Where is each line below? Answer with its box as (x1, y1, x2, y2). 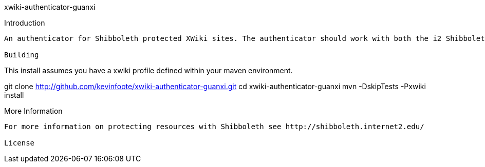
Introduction (4, 18, 45, 27)
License (4, 139, 35, 147)
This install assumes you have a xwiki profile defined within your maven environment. (4, 66, 293, 75)
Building (4, 51, 39, 59)
